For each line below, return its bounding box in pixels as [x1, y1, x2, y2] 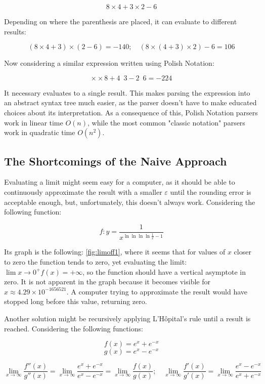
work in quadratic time [4, 127, 75, 138]
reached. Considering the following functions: [4, 323, 143, 333]
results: [4, 26, 26, 36]
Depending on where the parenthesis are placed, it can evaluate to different [4, 16, 237, 26]
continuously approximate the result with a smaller [4, 186, 162, 197]
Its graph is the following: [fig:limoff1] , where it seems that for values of [4, 246, 226, 257]
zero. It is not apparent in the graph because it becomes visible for [4, 276, 211, 287]
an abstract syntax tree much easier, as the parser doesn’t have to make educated [4, 97, 257, 108]
